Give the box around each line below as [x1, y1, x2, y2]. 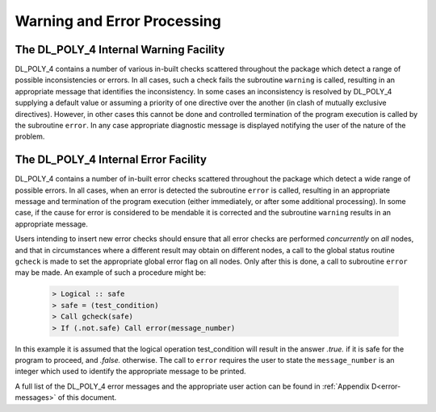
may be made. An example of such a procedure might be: [15, 268, 206, 277]
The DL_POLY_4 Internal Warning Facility [15, 43, 225, 56]
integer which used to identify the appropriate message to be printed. [15, 367, 246, 377]
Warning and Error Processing [15, 12, 221, 30]
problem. [15, 131, 45, 141]
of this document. [57, 393, 117, 402]
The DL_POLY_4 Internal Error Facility [15, 153, 208, 167]
